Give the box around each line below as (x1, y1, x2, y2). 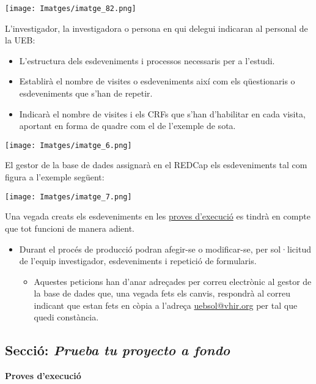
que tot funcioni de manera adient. (5, 221, 135, 234)
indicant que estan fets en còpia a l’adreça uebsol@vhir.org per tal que (34, 298, 298, 311)
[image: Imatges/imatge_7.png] (5, 192, 132, 201)
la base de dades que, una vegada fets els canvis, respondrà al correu (34, 287, 291, 300)
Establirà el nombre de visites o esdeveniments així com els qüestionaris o (19, 75, 295, 87)
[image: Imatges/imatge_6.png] (5, 141, 132, 150)
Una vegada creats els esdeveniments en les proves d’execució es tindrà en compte (5, 210, 310, 223)
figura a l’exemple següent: (5, 171, 105, 183)
